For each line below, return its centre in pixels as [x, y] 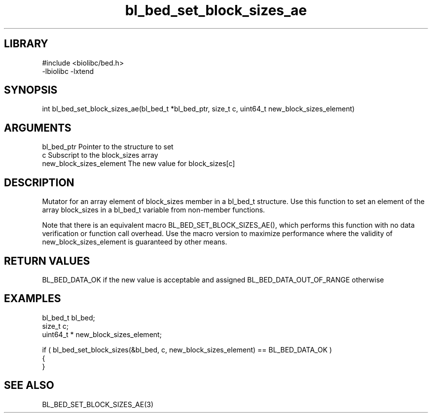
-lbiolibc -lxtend [68, 71]
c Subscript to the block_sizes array [100, 155]
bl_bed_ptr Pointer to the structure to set [108, 147]
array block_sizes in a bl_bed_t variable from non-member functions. [154, 210]
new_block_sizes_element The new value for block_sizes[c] [139, 164]
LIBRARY [26, 44]
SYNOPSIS [31, 90]
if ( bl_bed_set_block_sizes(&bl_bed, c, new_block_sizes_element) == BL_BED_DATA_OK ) [187, 349]
